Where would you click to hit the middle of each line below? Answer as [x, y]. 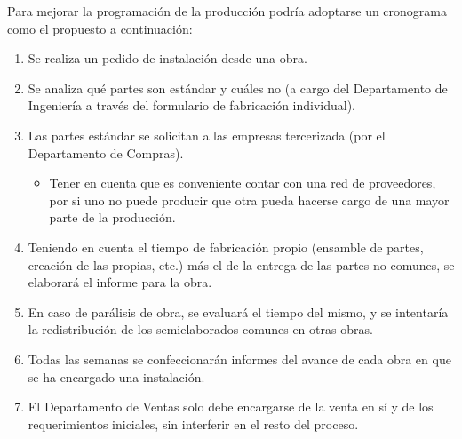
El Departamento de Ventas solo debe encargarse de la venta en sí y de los [231, 407]
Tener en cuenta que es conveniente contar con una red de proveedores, [243, 183]
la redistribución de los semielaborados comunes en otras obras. [200, 329]
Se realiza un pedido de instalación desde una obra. [167, 58]
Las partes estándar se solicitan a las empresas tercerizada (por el [207, 135]
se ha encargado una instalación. [116, 376]
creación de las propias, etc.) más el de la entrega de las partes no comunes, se [241, 264]
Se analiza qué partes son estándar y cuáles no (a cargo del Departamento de [238, 88]
